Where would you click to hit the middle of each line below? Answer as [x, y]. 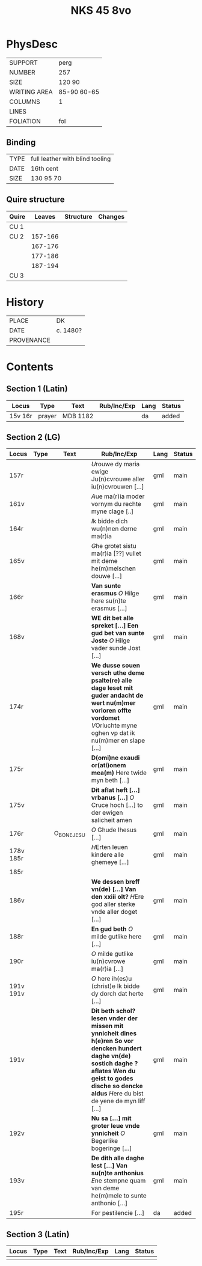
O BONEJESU [70, 833]
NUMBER [22, 72]
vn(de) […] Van [114, 889]
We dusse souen [115, 666]
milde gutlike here [116, 937]
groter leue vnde [115, 1126]
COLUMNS [25, 102]
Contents [30, 367]
